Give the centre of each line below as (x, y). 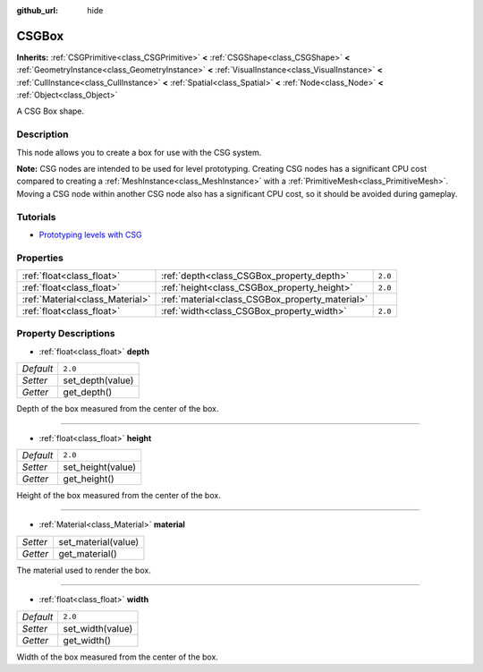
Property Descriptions (66, 334)
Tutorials (37, 217)
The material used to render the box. (84, 570)
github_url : (37, 10)
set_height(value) (100, 467)
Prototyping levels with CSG (90, 234)
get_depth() (88, 392)
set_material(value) (99, 541)
